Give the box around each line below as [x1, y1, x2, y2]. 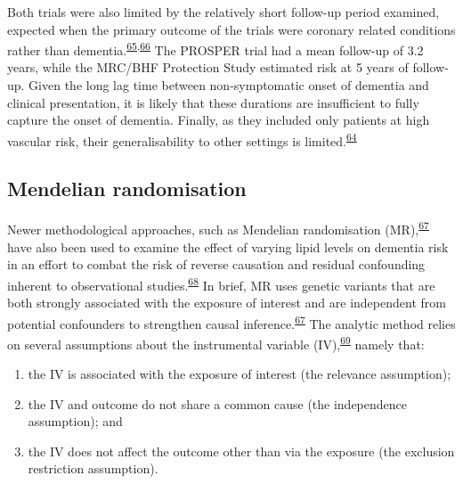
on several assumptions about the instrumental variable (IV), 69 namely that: [7, 332, 425, 353]
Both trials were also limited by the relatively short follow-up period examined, [7, 3, 440, 21]
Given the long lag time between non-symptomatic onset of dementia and [28, 76, 429, 94]
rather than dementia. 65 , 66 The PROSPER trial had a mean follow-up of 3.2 [7, 38, 424, 59]
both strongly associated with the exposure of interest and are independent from [7, 292, 446, 311]
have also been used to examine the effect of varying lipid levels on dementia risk [7, 237, 449, 256]
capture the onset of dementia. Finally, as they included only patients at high [7, 111, 430, 129]
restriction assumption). [28, 459, 158, 478]
